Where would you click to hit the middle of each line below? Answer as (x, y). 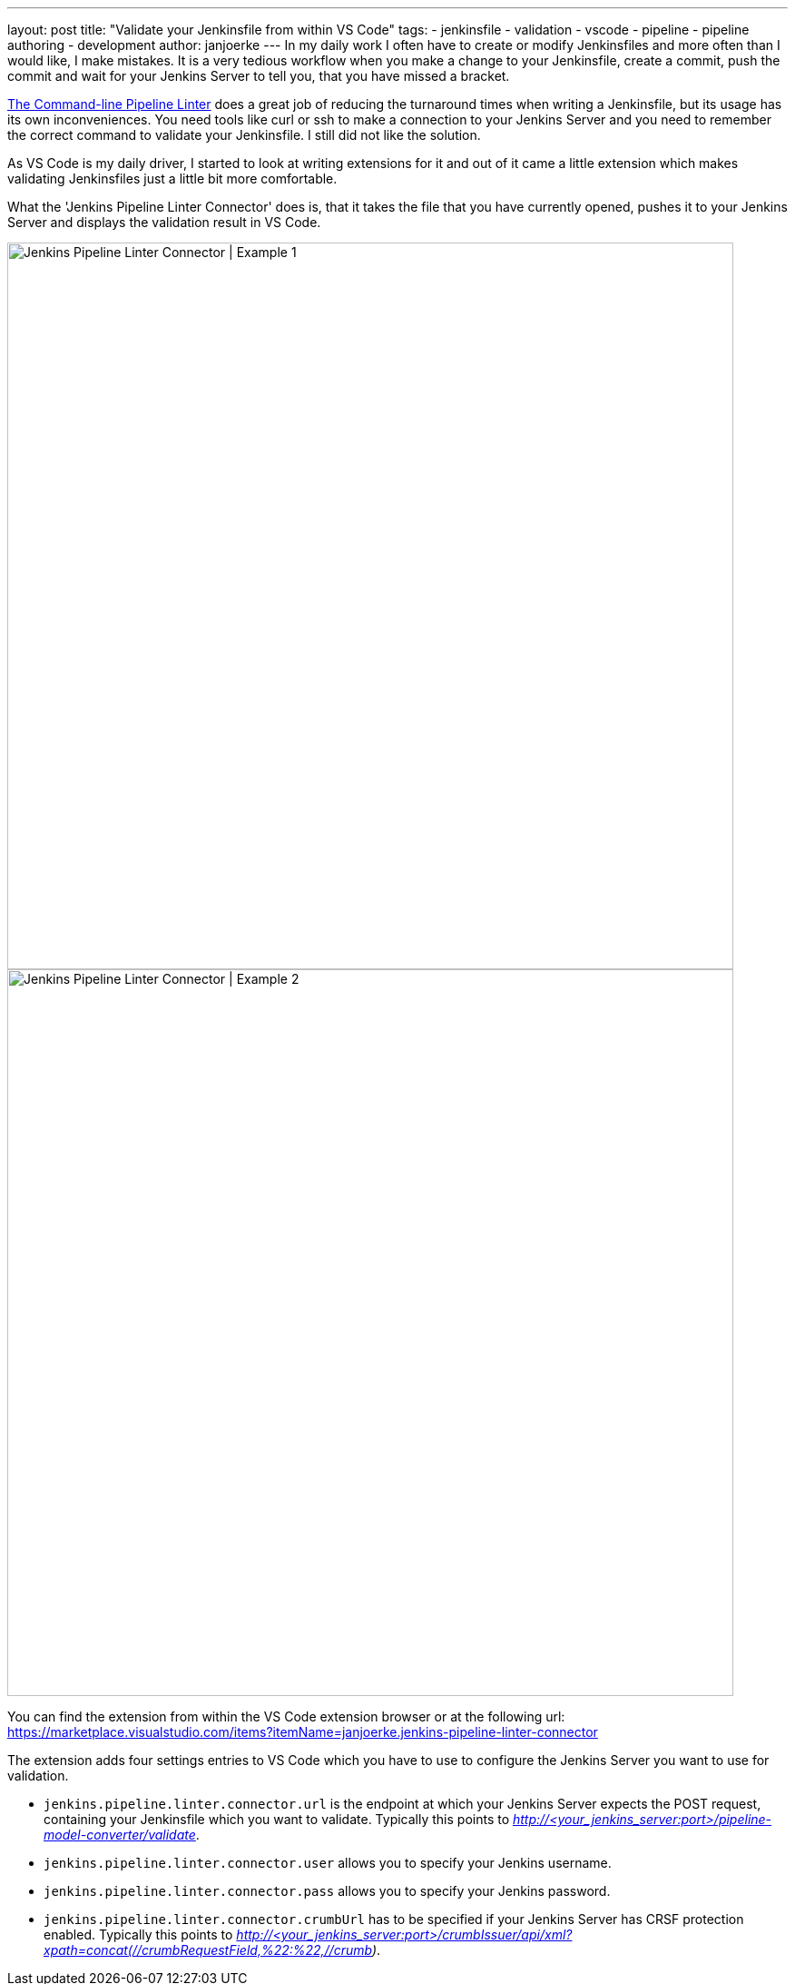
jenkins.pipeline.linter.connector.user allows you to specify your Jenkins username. (328, 1863)
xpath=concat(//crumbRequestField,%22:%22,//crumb (208, 1950)
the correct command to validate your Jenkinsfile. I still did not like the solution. (244, 135)
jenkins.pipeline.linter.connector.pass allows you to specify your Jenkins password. (327, 1891)
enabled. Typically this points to (138, 1934)
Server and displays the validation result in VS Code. (164, 222)
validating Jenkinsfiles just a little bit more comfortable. (172, 179)
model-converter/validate (120, 1835)
